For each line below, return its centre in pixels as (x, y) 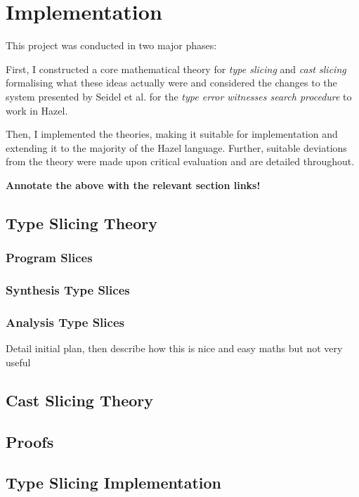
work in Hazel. (37, 110)
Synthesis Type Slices (68, 290)
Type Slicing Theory (81, 222)
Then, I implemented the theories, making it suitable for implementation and (172, 134)
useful (18, 362)
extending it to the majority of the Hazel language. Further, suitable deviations (176, 147)
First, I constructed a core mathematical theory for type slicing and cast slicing (176, 69)
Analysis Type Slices (65, 322)
